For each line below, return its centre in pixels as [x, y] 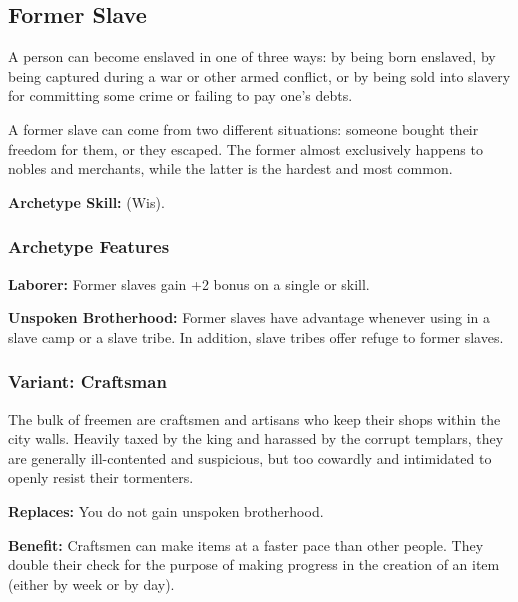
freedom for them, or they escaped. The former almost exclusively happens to [245, 148]
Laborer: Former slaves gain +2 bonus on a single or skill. [189, 283]
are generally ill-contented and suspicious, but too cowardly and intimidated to [250, 457]
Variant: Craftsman [87, 381]
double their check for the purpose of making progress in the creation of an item [254, 564]
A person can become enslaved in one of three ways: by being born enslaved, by [252, 56]
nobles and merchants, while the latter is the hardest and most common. [230, 168]
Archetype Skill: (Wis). [86, 201]
